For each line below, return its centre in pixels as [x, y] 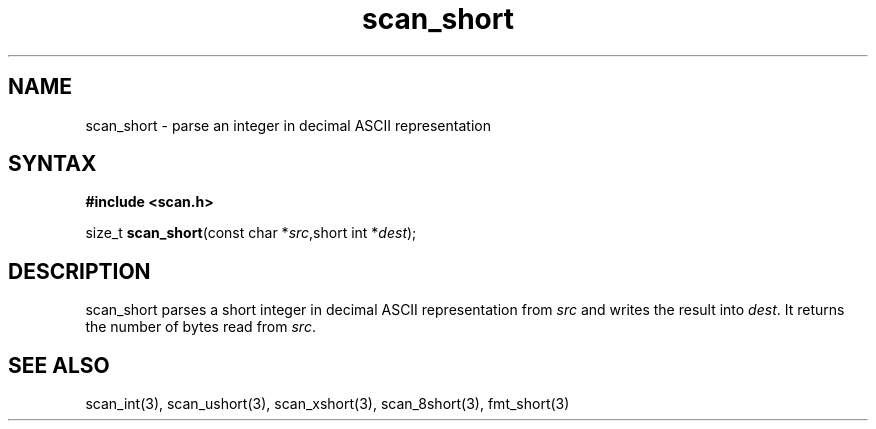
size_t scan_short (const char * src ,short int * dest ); [251, 233]
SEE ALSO [59, 365]
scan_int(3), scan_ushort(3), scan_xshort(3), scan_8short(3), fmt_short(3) [327, 404]
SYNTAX [52, 164]
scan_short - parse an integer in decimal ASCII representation [288, 125]
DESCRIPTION [79, 271]
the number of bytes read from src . [200, 327]
